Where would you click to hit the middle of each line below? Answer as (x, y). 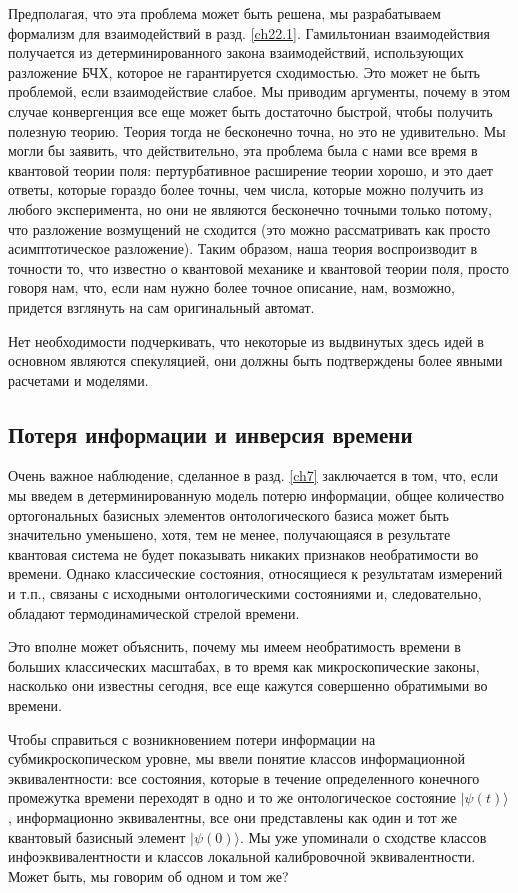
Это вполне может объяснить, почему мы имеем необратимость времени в (234, 646)
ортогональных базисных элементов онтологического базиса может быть (228, 514)
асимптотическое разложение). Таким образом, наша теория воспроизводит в (243, 248)
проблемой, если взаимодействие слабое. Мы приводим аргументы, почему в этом (259, 91)
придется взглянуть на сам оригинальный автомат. (161, 306)
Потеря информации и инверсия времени (210, 433)
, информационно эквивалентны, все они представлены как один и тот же (232, 816)
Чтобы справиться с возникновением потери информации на (192, 738)
